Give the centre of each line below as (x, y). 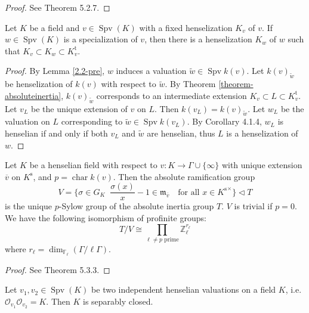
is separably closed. (118, 301)
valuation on (27, 121)
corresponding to (92, 121)
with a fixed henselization (186, 27)
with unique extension (262, 165)
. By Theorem (190, 84)
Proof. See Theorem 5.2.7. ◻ (58, 7)
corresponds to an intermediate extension (172, 95)
